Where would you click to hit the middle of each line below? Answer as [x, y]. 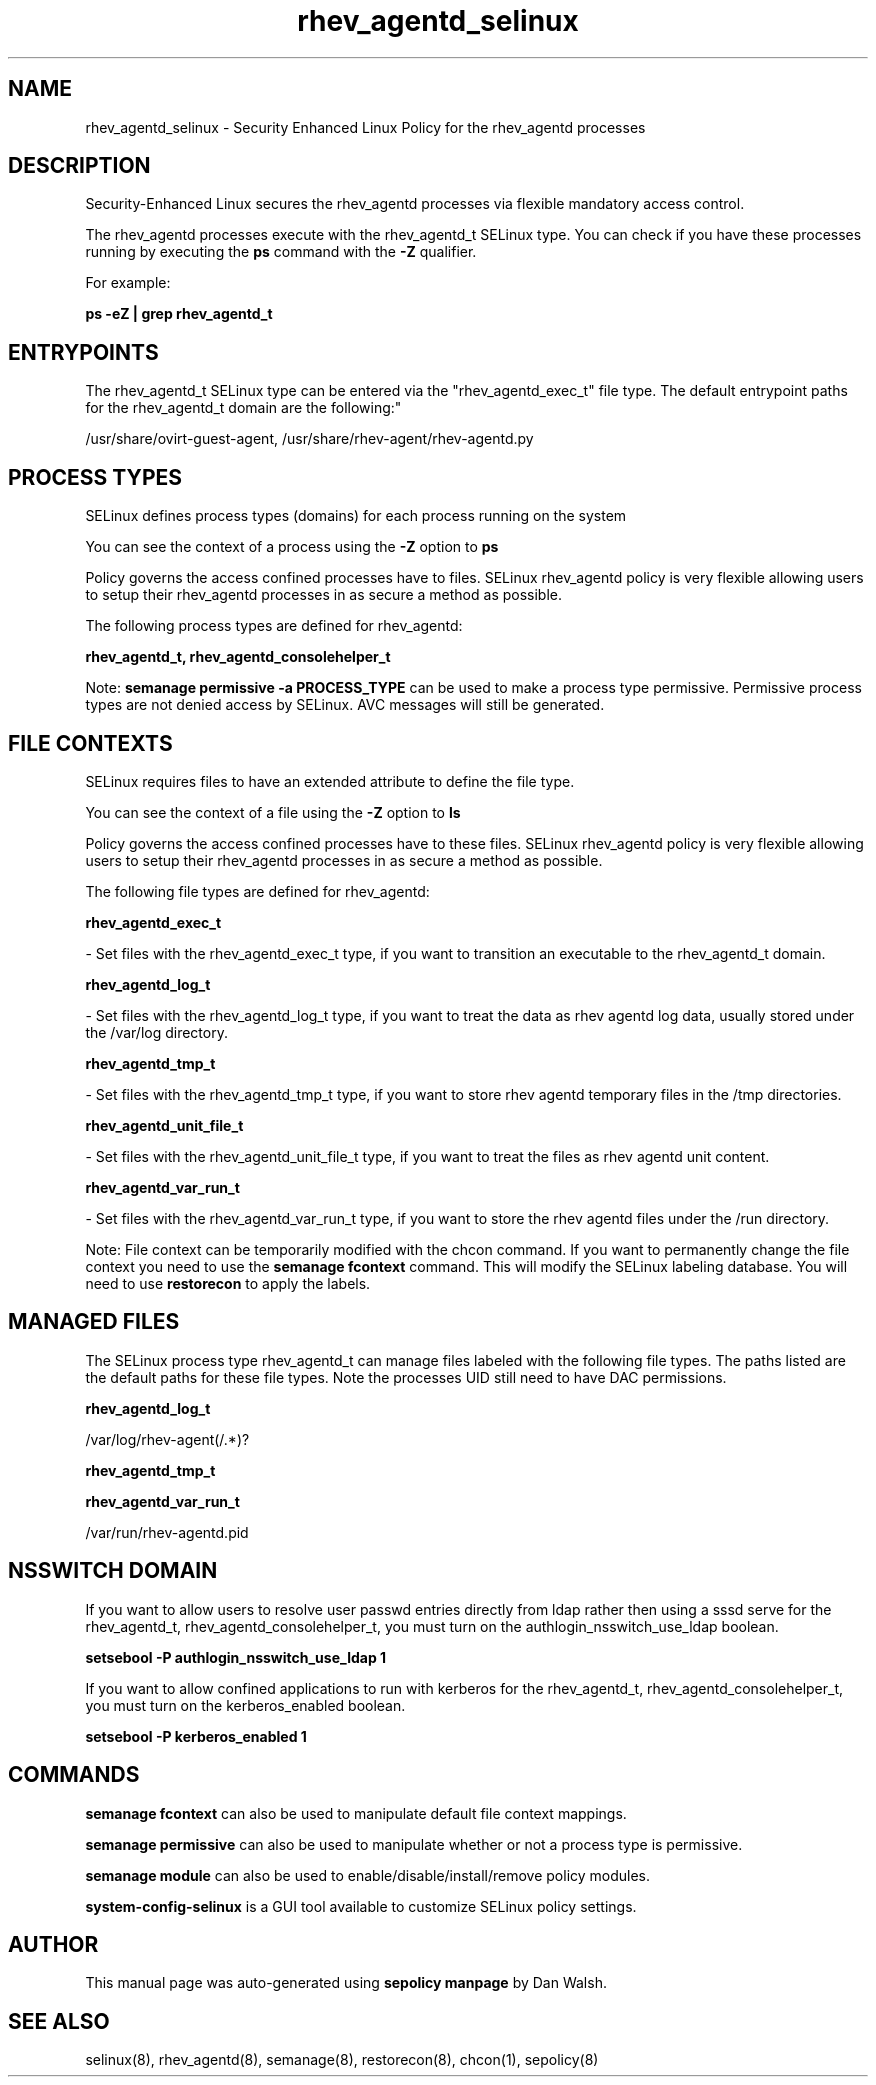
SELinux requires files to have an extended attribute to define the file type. [330, 781]
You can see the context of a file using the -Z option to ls [273, 812]
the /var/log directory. [156, 1032]
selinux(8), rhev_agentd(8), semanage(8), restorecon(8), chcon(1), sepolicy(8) [342, 2060]
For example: [128, 283]
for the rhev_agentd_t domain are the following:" [243, 408]
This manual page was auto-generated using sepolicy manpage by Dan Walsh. [346, 1983]
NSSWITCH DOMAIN [113, 1571]
